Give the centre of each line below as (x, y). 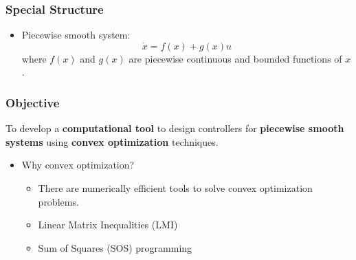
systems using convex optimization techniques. (112, 141)
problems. (58, 201)
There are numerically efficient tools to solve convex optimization (175, 188)
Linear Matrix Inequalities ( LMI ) (108, 225)
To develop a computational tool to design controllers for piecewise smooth (175, 128)
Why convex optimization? (78, 165)
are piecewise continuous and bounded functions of (235, 58)
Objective (33, 102)
